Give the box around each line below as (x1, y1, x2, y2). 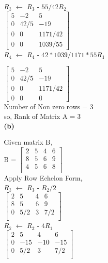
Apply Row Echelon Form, (4, 172, 83, 182)
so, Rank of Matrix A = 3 (4, 111, 81, 121)
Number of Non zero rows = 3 (4, 101, 93, 112)
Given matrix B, (4, 137, 52, 147)
